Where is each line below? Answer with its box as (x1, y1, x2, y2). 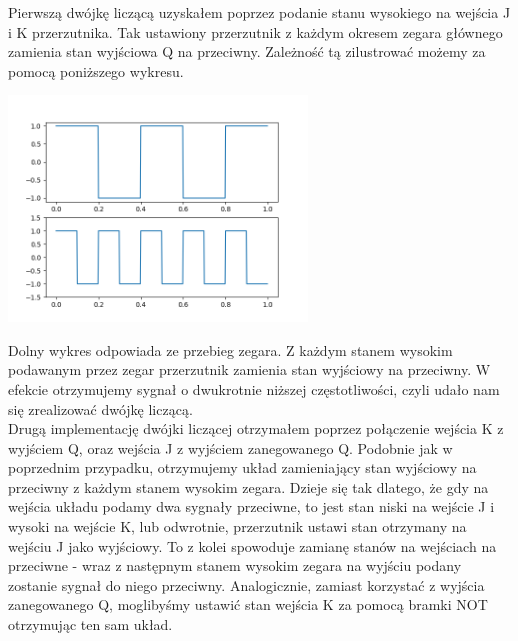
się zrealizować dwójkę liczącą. (8, 398, 193, 419)
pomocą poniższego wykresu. (8, 60, 184, 81)
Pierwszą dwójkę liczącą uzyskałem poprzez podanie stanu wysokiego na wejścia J (8, 2, 511, 22)
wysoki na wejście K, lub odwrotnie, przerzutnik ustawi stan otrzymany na (8, 516, 467, 537)
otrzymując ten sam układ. (8, 614, 173, 635)
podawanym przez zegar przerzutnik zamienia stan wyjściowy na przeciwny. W (8, 359, 491, 380)
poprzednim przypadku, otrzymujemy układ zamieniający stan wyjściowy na (8, 457, 477, 478)
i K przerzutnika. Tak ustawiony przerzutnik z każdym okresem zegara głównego (8, 21, 503, 42)
